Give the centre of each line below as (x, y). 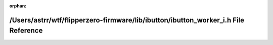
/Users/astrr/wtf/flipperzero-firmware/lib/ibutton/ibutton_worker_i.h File (127, 20)
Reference (26, 31)
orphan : (18, 6)
